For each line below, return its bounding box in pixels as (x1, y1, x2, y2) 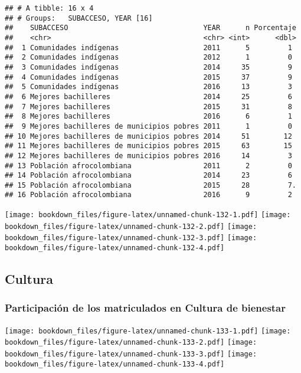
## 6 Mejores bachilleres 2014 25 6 (5, 92, 292, 101)
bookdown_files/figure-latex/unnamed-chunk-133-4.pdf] (5, 359, 225, 368)
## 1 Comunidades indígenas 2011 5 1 (5, 43, 292, 52)
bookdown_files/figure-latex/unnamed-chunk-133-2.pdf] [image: (5, 338, 257, 347)
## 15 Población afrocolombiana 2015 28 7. (5, 181, 296, 189)
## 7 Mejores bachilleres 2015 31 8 (5, 102, 292, 111)
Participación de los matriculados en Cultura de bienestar (5, 300, 286, 315)
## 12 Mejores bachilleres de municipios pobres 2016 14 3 (5, 151, 292, 160)
